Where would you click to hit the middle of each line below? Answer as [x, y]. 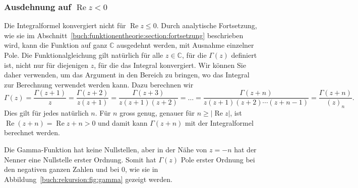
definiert [244, 55]
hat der [245, 150]
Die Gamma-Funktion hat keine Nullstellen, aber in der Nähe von [106, 150]
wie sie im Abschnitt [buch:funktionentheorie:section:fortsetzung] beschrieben [124, 35]
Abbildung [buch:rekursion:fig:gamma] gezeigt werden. [88, 179]
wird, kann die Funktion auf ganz [56, 45]
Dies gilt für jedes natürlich [46, 113]
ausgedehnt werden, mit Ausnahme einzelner [185, 45]
